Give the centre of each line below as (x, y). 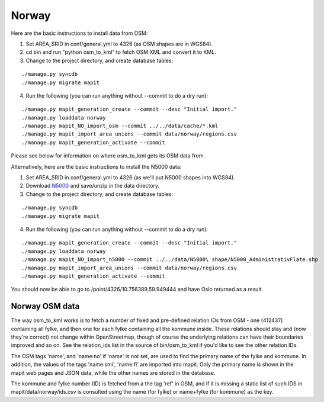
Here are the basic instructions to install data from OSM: (79, 33)
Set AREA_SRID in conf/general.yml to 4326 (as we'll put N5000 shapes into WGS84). (130, 178)
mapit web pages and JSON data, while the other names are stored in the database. (113, 372)
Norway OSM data (45, 306)
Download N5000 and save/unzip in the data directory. (93, 186)
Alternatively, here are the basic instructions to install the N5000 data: (96, 166)
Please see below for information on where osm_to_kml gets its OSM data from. (108, 156)
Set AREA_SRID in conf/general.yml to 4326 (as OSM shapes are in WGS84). (119, 44)
